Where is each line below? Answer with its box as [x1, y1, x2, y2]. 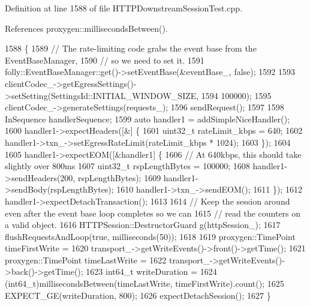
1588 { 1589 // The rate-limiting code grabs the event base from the [5, 42, 257, 55]
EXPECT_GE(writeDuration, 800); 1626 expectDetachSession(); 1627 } [5, 289, 271, 301]
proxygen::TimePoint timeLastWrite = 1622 [5, 253, 167, 266]
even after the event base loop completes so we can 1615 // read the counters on [5, 206, 301, 219]
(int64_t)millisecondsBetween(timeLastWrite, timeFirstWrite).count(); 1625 [5, 277, 284, 290]
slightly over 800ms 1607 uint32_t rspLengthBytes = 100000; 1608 [5, 160, 250, 172]
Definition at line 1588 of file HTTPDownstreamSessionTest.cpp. [5, 2, 243, 14]
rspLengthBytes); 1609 [77, 171, 161, 184]
